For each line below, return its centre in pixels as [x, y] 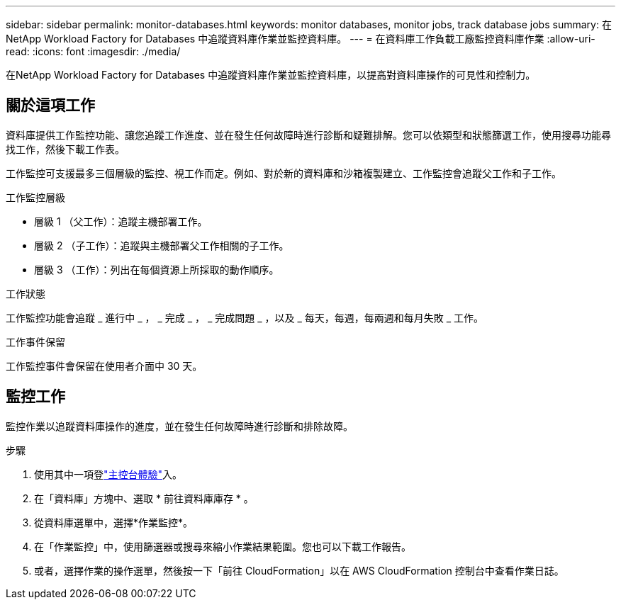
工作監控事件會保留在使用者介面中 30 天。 [104, 366]
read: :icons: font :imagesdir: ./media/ [93, 51]
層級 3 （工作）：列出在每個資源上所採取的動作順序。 [157, 269]
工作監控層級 [35, 197]
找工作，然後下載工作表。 [65, 149]
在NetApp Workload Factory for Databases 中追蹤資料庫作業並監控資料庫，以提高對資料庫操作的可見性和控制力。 [271, 75]
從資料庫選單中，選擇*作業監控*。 [114, 522]
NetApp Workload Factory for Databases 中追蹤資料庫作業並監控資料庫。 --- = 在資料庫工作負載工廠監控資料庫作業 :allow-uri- [301, 39]
